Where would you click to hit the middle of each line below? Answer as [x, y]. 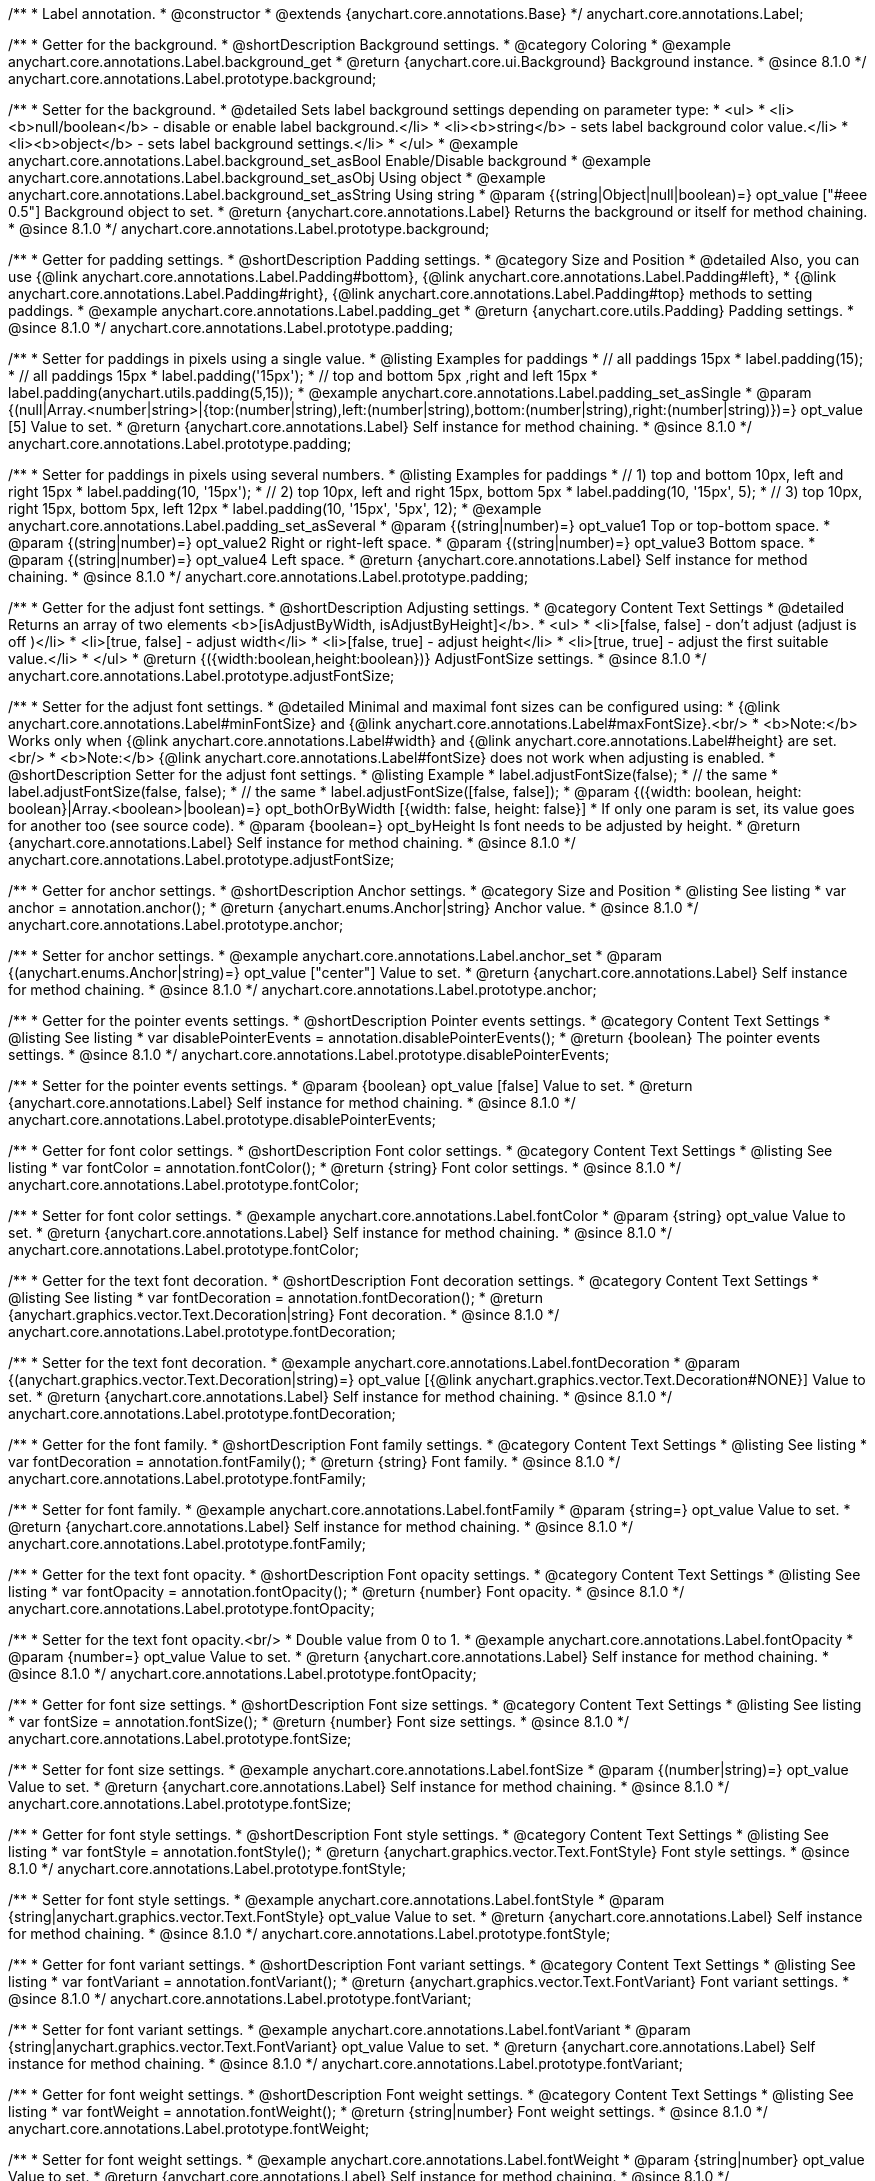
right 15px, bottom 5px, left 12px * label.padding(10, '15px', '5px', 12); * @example [275, 508]
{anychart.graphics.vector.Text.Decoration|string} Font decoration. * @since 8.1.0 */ [284, 1314]
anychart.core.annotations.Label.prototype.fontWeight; [189, 2128]
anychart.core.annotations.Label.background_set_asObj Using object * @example [277, 177]
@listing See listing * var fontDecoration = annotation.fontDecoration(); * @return [276, 1297]
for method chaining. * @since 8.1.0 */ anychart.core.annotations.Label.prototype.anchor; [302, 989]
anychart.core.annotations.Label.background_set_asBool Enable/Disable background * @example [329, 160]
